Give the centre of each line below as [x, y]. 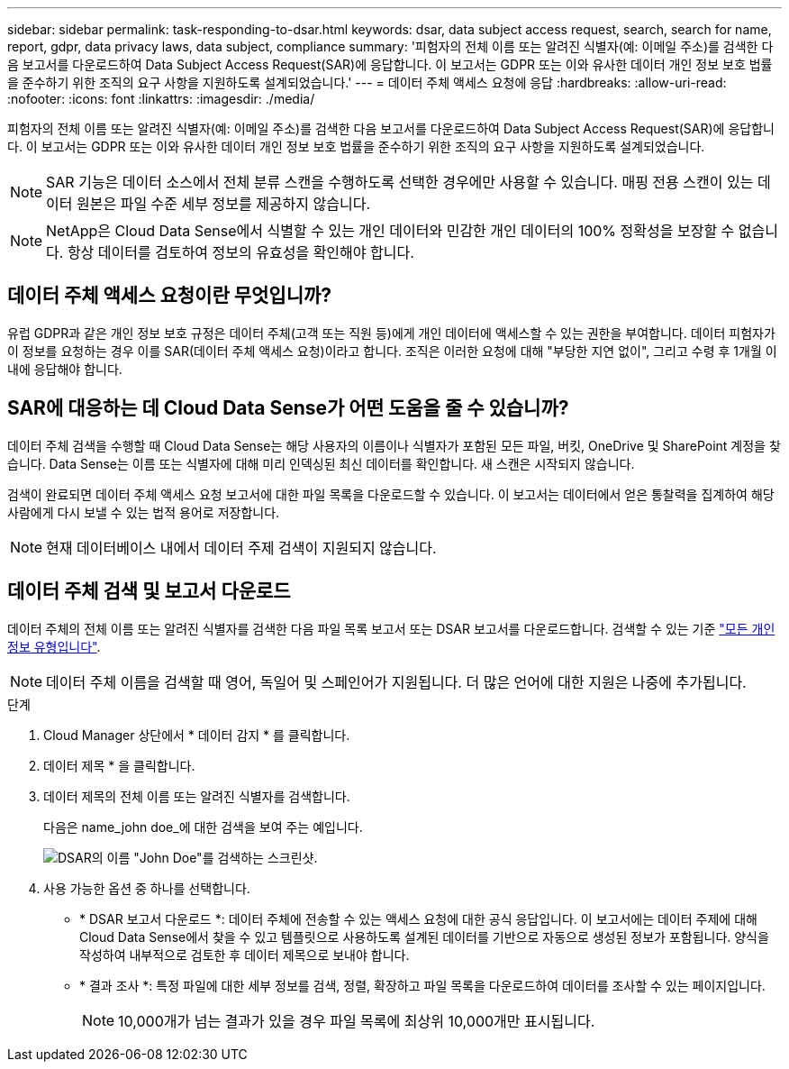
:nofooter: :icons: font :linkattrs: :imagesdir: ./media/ [161, 99]
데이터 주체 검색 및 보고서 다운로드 [149, 591]
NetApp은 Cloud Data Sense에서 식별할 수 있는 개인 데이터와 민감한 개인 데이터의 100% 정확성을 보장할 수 [390, 231]
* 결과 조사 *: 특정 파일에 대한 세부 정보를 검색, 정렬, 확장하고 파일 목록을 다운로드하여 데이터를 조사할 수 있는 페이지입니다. [422, 985]
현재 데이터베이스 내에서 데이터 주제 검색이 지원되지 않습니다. [241, 548]
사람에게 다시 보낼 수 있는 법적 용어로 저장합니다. [144, 512]
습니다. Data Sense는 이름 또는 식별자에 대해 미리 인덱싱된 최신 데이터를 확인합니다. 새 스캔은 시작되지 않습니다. [321, 463]
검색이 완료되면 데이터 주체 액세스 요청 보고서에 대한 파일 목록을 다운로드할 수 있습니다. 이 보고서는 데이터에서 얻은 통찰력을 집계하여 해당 [391, 494]
